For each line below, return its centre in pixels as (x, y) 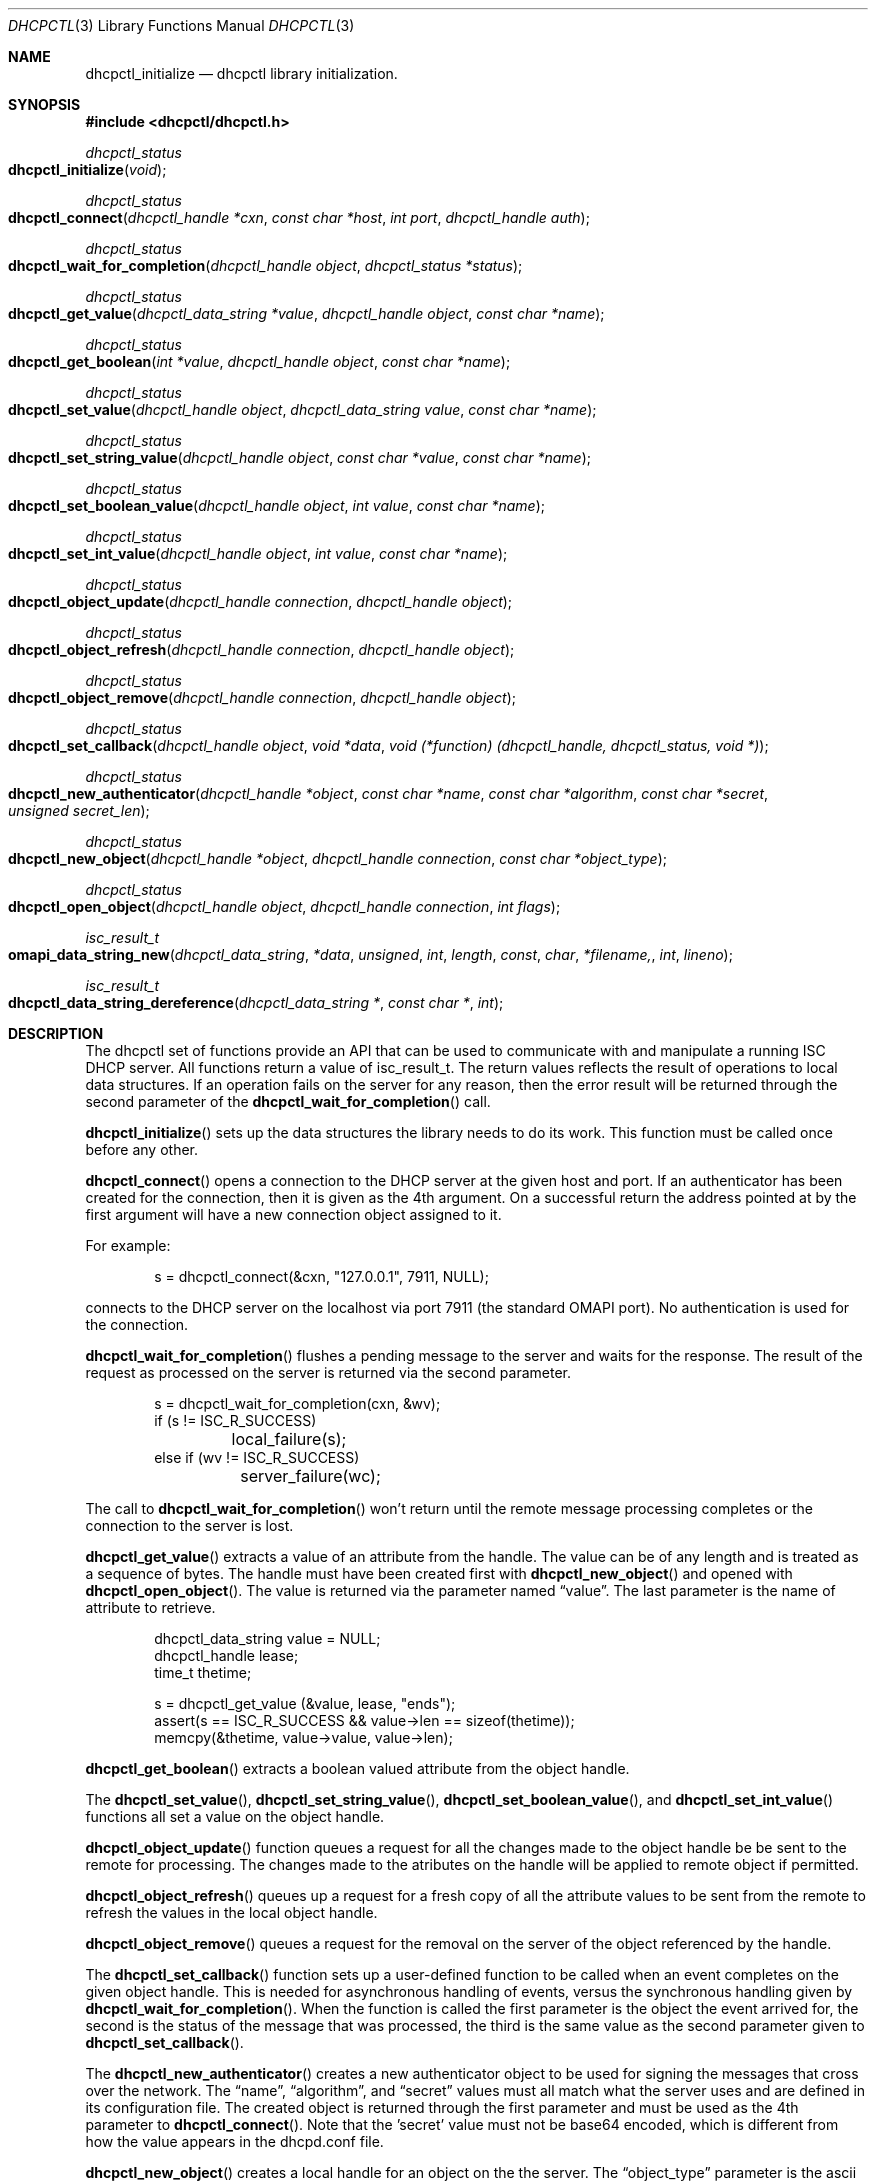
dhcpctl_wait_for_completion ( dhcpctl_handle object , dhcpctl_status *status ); (265, 265)
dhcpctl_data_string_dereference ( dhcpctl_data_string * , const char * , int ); (256, 1002)
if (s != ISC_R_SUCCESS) (235, 1420)
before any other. (142, 1149)
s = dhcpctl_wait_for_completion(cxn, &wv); (297, 1403)
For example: (128, 1245)
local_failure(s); (289, 1439)
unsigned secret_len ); (79, 810)
